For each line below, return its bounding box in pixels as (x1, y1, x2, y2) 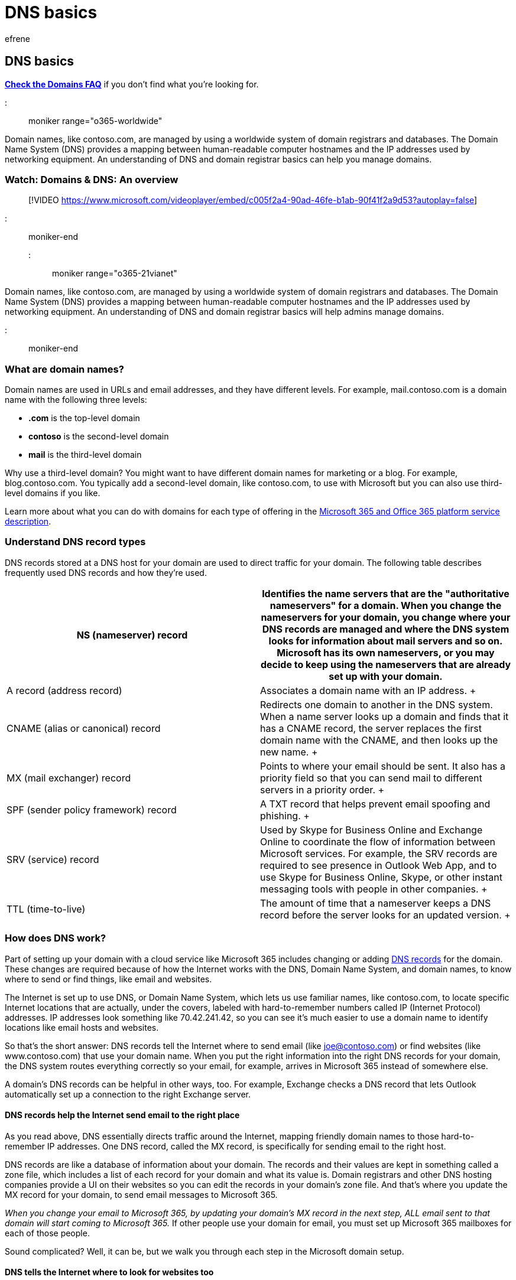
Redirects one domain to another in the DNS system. (260, 698, 493, 711)
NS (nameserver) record (76, 628, 188, 641)
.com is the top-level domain (28, 413, 140, 424)
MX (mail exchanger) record (7, 771, 131, 784)
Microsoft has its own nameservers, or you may (277, 646, 495, 659)
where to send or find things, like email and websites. (5, 973, 212, 984)
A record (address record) (7, 684, 122, 696)
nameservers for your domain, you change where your (261, 611, 511, 623)
